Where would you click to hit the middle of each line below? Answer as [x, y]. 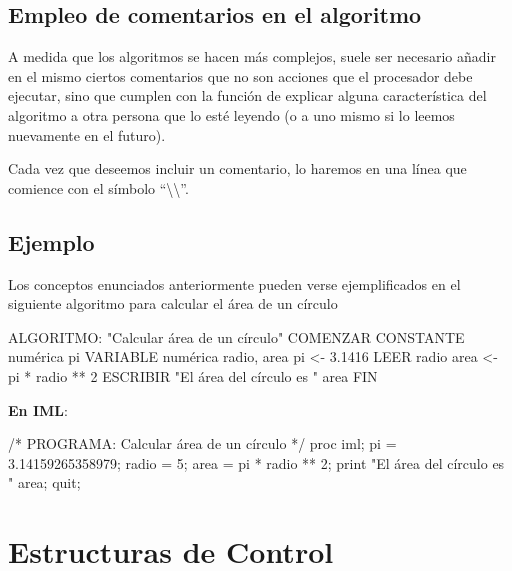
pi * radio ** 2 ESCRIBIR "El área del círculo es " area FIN [193, 375]
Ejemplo [51, 241]
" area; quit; [44, 482]
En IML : [38, 409]
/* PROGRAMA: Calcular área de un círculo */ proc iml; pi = [202, 443]
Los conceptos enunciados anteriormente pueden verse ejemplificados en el [234, 283]
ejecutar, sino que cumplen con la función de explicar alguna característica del [247, 95]
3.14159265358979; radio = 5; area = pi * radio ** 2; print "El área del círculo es [256, 462]
